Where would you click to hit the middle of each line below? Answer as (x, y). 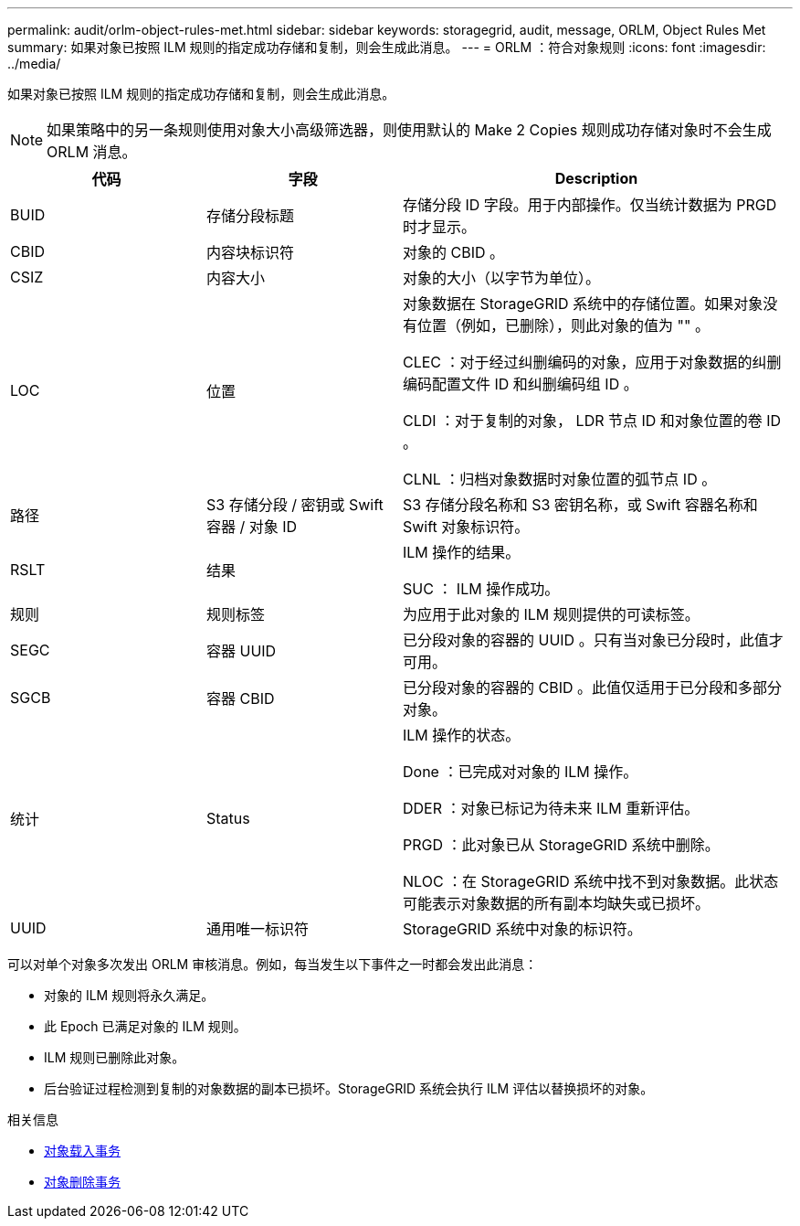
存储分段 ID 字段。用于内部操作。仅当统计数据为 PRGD (590, 205)
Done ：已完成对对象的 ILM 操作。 (521, 772)
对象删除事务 (82, 1182)
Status (228, 818)
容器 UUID (242, 651)
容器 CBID (241, 698)
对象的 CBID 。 (454, 252)
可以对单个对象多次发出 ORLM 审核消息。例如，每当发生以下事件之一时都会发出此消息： (273, 964)
